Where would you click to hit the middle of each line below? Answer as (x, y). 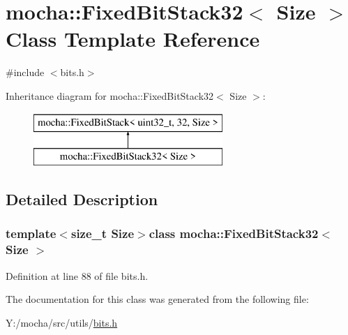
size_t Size (103, 233)
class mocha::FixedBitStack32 (234, 233)
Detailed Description (82, 199)
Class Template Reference (133, 39)
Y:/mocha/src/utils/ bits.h (62, 322)
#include (25, 72)
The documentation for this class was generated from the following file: (157, 299)
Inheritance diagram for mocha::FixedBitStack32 (110, 95)
